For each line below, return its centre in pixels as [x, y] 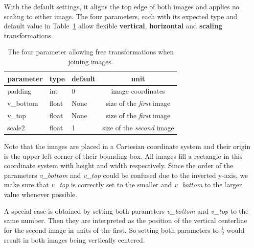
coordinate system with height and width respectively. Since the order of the [119, 165]
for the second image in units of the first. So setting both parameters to [111, 230]
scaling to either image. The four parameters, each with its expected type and [121, 16]
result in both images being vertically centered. [75, 239]
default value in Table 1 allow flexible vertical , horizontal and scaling [113, 26]
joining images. [91, 61]
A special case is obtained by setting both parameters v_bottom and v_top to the [126, 211]
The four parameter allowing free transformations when [91, 52]
